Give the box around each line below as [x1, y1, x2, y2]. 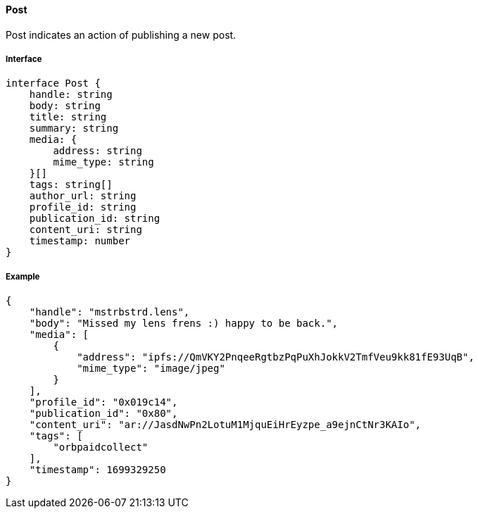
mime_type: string [53, 156, 154, 168]
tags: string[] [29, 179, 113, 191]
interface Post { [6, 77, 101, 89]
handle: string [29, 89, 113, 101]
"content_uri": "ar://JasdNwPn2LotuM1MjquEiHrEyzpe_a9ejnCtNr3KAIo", [29, 419, 422, 431]
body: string [29, 100, 101, 112]
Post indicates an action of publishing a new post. [6, 28, 237, 41]
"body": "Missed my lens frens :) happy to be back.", [29, 318, 339, 330]
